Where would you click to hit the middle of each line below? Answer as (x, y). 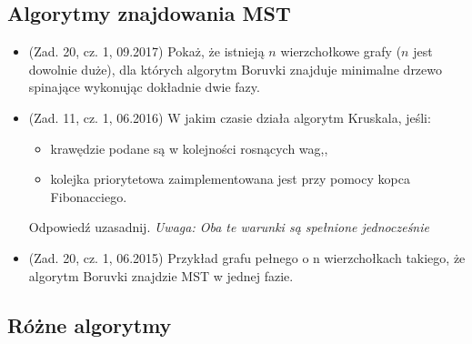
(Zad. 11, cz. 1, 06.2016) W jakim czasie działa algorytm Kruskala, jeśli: (230, 117)
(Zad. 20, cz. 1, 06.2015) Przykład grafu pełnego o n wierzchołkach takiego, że (247, 257)
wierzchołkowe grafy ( (341, 51)
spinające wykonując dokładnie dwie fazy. (144, 87)
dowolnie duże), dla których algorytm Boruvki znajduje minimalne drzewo (236, 69)
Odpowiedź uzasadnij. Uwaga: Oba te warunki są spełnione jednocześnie (229, 227)
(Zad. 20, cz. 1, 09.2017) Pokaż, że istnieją (146, 51)
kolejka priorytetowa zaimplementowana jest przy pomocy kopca (230, 179)
